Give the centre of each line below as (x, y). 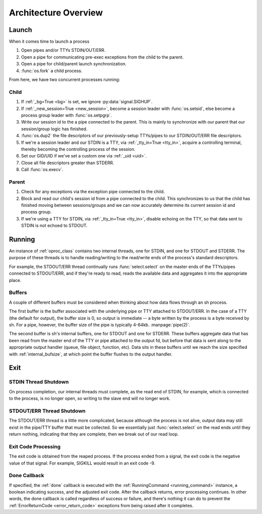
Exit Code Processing (35, 447)
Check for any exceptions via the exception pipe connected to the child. (93, 192)
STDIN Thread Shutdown (39, 382)
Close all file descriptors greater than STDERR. (68, 163)
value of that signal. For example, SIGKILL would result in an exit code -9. (82, 463)
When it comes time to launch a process (49, 42)
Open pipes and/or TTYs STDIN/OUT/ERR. (63, 50)
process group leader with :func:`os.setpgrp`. (66, 115)
